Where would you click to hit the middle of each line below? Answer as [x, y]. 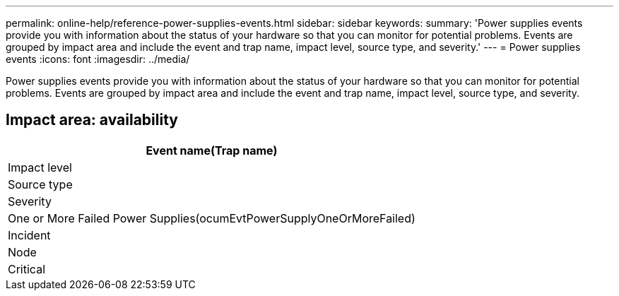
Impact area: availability [92, 120]
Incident [29, 235]
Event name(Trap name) [212, 150]
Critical [27, 269]
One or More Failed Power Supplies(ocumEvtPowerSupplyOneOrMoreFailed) [212, 218]
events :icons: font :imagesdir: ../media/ [98, 59]
